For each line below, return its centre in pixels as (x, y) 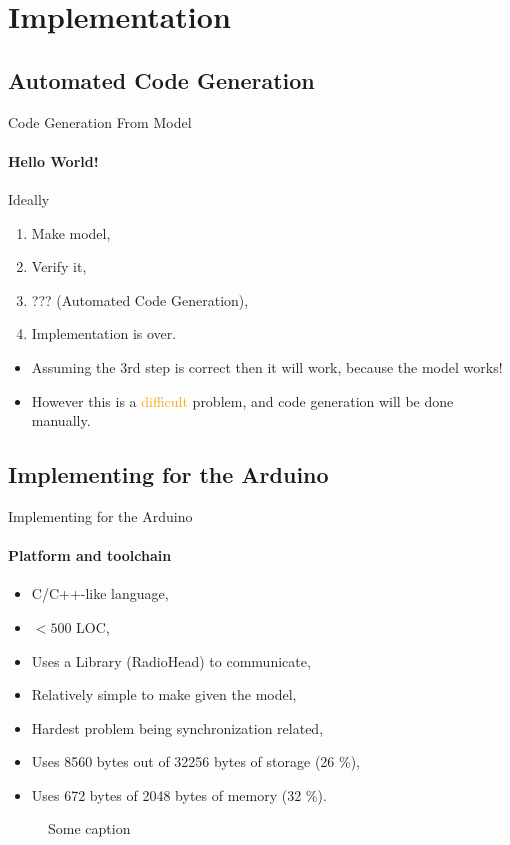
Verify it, (59, 266)
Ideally (29, 198)
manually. (61, 420)
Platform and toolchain (90, 555)
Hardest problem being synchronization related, (177, 727)
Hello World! (53, 160)
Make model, (71, 232)
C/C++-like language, (100, 593)
